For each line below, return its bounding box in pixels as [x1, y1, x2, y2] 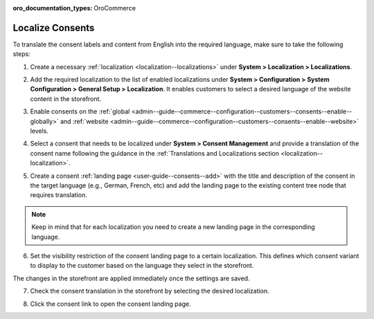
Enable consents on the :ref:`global [30, 107, 130, 116]
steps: [12, 50, 30, 58]
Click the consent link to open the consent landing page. [30, 300, 191, 308]
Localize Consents [12, 21, 95, 34]
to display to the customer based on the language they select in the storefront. [30, 262, 254, 270]
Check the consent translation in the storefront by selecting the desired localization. [30, 287, 269, 295]
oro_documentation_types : [12, 4, 93, 12]
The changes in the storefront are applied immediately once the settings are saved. [12, 274, 250, 282]
